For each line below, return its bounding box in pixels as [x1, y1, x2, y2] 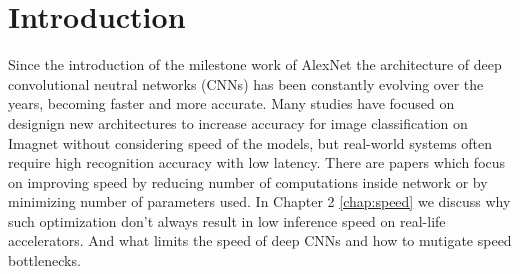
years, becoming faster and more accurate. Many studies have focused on [8, 93, 455, 114]
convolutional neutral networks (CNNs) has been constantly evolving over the [8, 73, 484, 94]
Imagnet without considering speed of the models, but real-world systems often [8, 132, 492, 153]
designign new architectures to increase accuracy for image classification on [8, 112, 468, 133]
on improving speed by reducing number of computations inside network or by [8, 171, 488, 192]
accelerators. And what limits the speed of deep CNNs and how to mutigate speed [8, 230, 512, 251]
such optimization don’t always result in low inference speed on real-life [8, 210, 446, 231]
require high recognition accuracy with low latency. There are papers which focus [8, 152, 506, 173]
